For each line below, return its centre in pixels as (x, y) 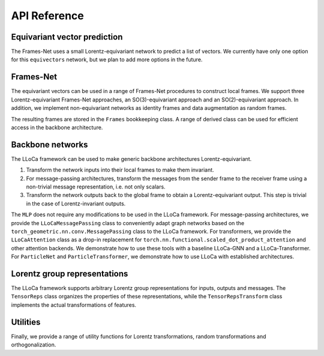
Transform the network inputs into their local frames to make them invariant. (120, 170)
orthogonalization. (34, 345)
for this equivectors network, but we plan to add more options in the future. (107, 59)
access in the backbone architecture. (57, 127)
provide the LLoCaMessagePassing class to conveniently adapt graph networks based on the (128, 223)
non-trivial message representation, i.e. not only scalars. (96, 187)
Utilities (26, 322)
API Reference (47, 16)
